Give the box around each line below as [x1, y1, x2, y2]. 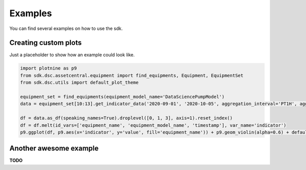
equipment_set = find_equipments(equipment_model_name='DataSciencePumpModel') [20, 94, 225, 99]
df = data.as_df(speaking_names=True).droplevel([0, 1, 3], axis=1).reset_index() [20, 115, 233, 121]
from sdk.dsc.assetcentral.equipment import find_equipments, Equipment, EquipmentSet [20, 73, 244, 78]
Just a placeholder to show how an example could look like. [9, 52, 135, 58]
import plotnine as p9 [20, 65, 77, 71]
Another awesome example [9, 144, 99, 153]
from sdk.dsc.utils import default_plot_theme [20, 80, 139, 86]
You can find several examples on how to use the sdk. [9, 25, 123, 31]
